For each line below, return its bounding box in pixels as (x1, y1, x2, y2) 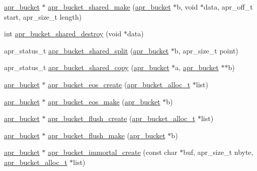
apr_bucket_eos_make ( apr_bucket (48, 96, 160, 106)
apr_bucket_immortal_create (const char (48, 147, 178, 157)
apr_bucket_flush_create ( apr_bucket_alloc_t (48, 113, 196, 124)
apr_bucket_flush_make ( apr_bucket (48, 130, 165, 140)
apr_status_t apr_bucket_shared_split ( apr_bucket (4, 45, 169, 55)
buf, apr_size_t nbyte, (183, 147, 253, 157)
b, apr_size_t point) (174, 45, 238, 55)
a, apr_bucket (175, 62, 219, 73)
